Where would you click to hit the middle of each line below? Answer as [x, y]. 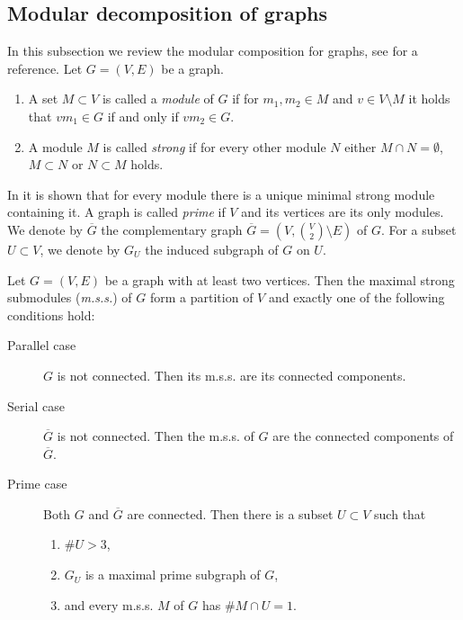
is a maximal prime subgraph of [173, 575]
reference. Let [45, 68]
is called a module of [158, 99]
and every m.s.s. [109, 604]
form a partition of [202, 297]
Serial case [36, 405]
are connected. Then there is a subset [230, 513]
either [361, 146]
